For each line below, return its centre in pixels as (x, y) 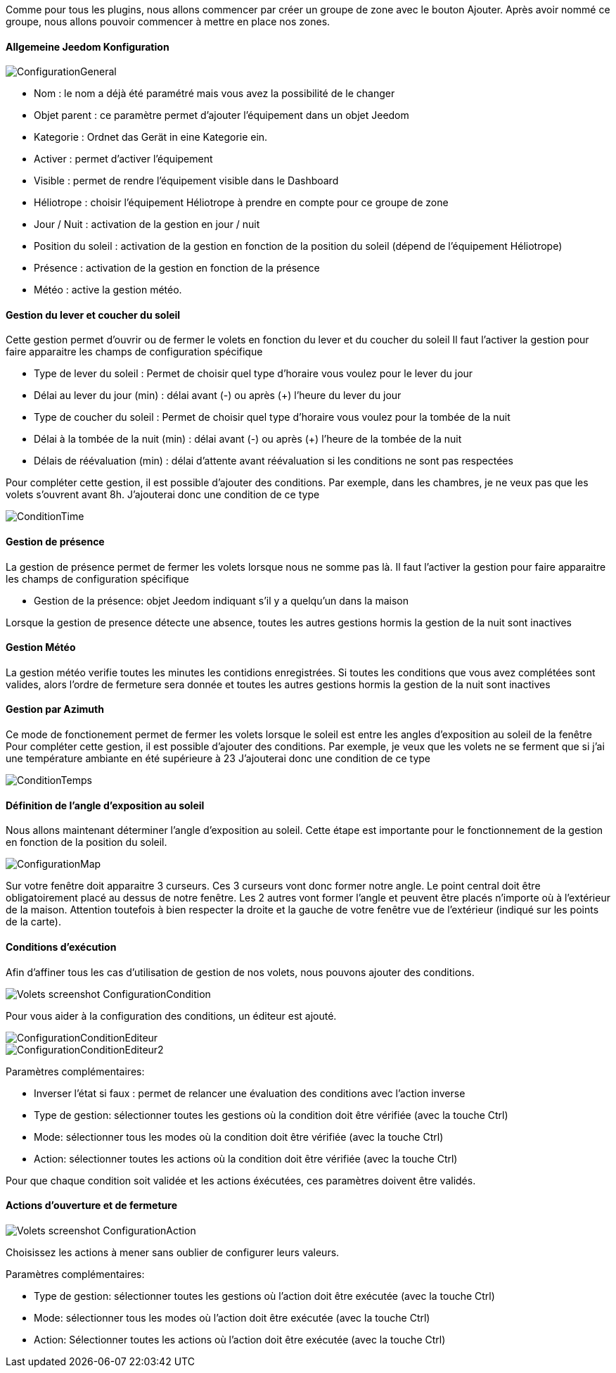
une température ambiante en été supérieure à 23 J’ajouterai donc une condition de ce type (218, 759)
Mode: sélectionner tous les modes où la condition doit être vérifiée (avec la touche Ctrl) (239, 1137)
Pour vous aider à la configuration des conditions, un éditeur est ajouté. (171, 1015)
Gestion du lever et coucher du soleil (93, 315)
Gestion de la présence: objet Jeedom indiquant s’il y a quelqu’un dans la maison (221, 600)
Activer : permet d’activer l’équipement (123, 159)
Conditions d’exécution (61, 947)
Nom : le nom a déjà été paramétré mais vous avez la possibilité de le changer (214, 94)
